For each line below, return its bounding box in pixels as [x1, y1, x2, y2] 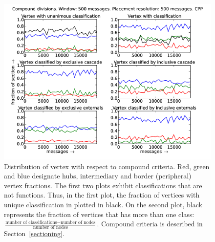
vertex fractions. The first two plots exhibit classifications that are [4, 180, 202, 190]
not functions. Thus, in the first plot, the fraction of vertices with [4, 190, 200, 200]
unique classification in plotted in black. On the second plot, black [4, 199, 202, 209]
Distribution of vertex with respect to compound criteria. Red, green [4, 161, 210, 171]
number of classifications [5, 220, 57, 225]
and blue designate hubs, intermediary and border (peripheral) [4, 171, 192, 181]
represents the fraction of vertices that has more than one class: [4, 209, 194, 219]
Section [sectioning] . [4, 228, 64, 238]
